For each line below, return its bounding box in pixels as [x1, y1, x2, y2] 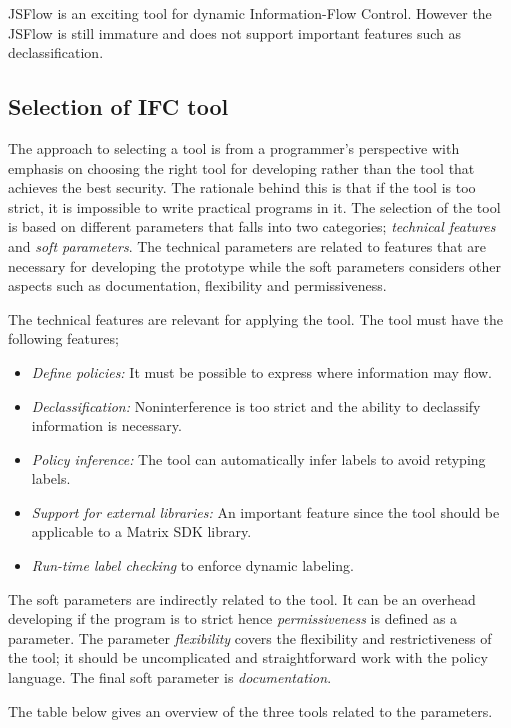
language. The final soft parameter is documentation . [8, 667, 332, 688]
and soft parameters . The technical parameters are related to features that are [8, 235, 486, 256]
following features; [8, 328, 119, 349]
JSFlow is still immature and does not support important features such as [8, 22, 461, 43]
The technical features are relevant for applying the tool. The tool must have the [8, 308, 503, 329]
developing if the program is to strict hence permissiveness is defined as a [8, 608, 458, 629]
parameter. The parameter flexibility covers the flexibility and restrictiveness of [8, 627, 492, 648]
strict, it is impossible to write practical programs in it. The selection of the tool [8, 196, 501, 217]
